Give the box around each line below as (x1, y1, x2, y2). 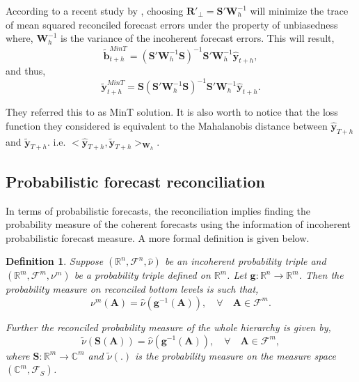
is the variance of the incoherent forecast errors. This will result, (61, 31, 335, 45)
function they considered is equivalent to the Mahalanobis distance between (6, 118, 328, 132)
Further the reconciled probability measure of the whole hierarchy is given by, (6, 319, 331, 334)
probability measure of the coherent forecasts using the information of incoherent (6, 217, 351, 231)
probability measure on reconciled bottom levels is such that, (6, 282, 259, 296)
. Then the (298, 268, 344, 282)
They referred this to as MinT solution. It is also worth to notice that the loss (6, 105, 338, 119)
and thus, (6, 63, 46, 78)
